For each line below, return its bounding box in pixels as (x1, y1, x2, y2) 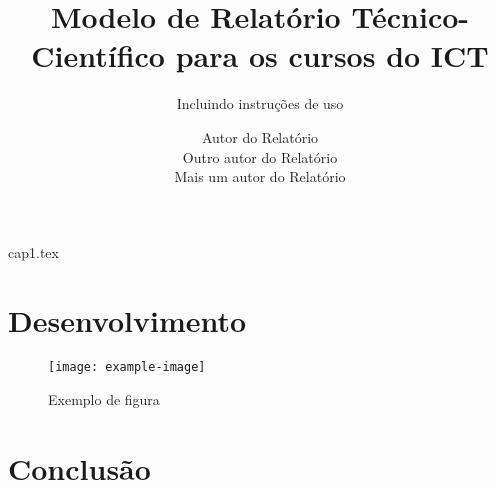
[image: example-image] (48, 360, 206, 375)
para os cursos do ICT (175, 35, 489, 76)
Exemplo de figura (48, 389, 160, 410)
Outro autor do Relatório (182, 146, 338, 167)
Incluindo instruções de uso (176, 93, 344, 114)
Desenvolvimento (8, 300, 247, 341)
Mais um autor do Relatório (174, 166, 346, 187)
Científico (31, 35, 165, 76)
